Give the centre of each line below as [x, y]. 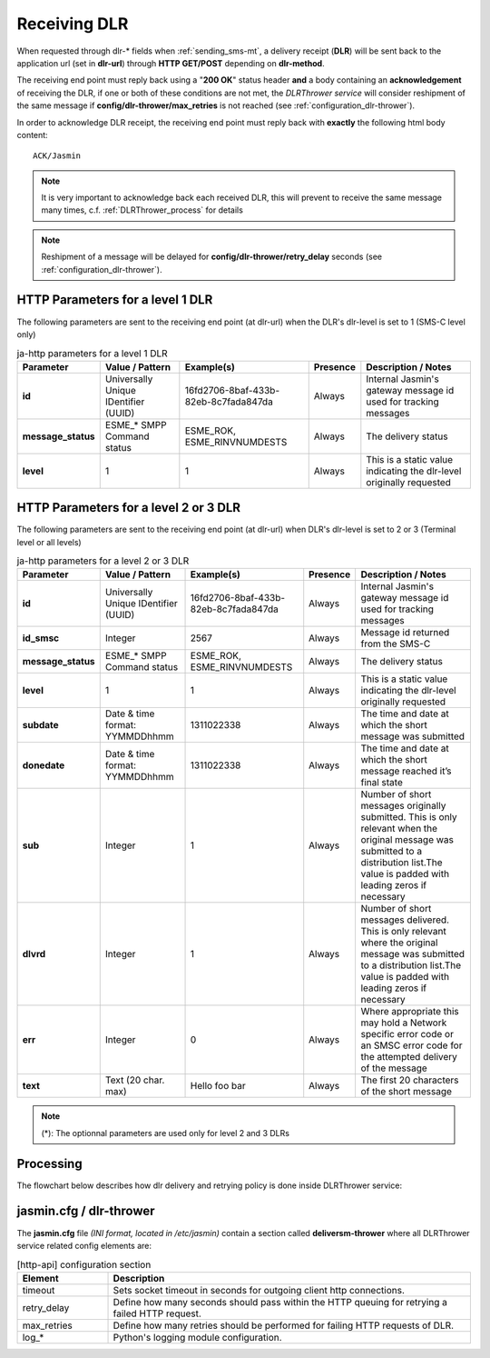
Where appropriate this [410, 1012]
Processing [49, 1163]
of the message [394, 1068]
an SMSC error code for [412, 1045]
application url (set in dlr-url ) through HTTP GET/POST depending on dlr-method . [171, 63]
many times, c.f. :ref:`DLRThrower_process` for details [142, 210]
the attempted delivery [409, 1057]
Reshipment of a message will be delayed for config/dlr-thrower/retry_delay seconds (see [212, 257]
